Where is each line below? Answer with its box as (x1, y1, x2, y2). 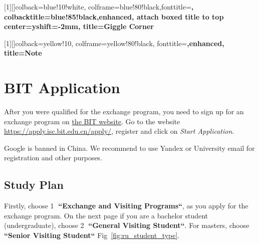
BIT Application (4, 77, 120, 98)
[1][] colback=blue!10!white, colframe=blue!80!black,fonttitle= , (4, 2, 194, 12)
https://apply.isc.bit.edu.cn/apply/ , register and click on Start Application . (4, 126, 234, 136)
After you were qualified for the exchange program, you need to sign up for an (4, 106, 244, 117)
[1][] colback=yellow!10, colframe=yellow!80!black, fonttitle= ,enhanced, (4, 38, 224, 48)
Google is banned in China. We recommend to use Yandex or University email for (4, 142, 255, 153)
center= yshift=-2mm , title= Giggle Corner (4, 21, 154, 32)
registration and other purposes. (4, 152, 103, 163)
